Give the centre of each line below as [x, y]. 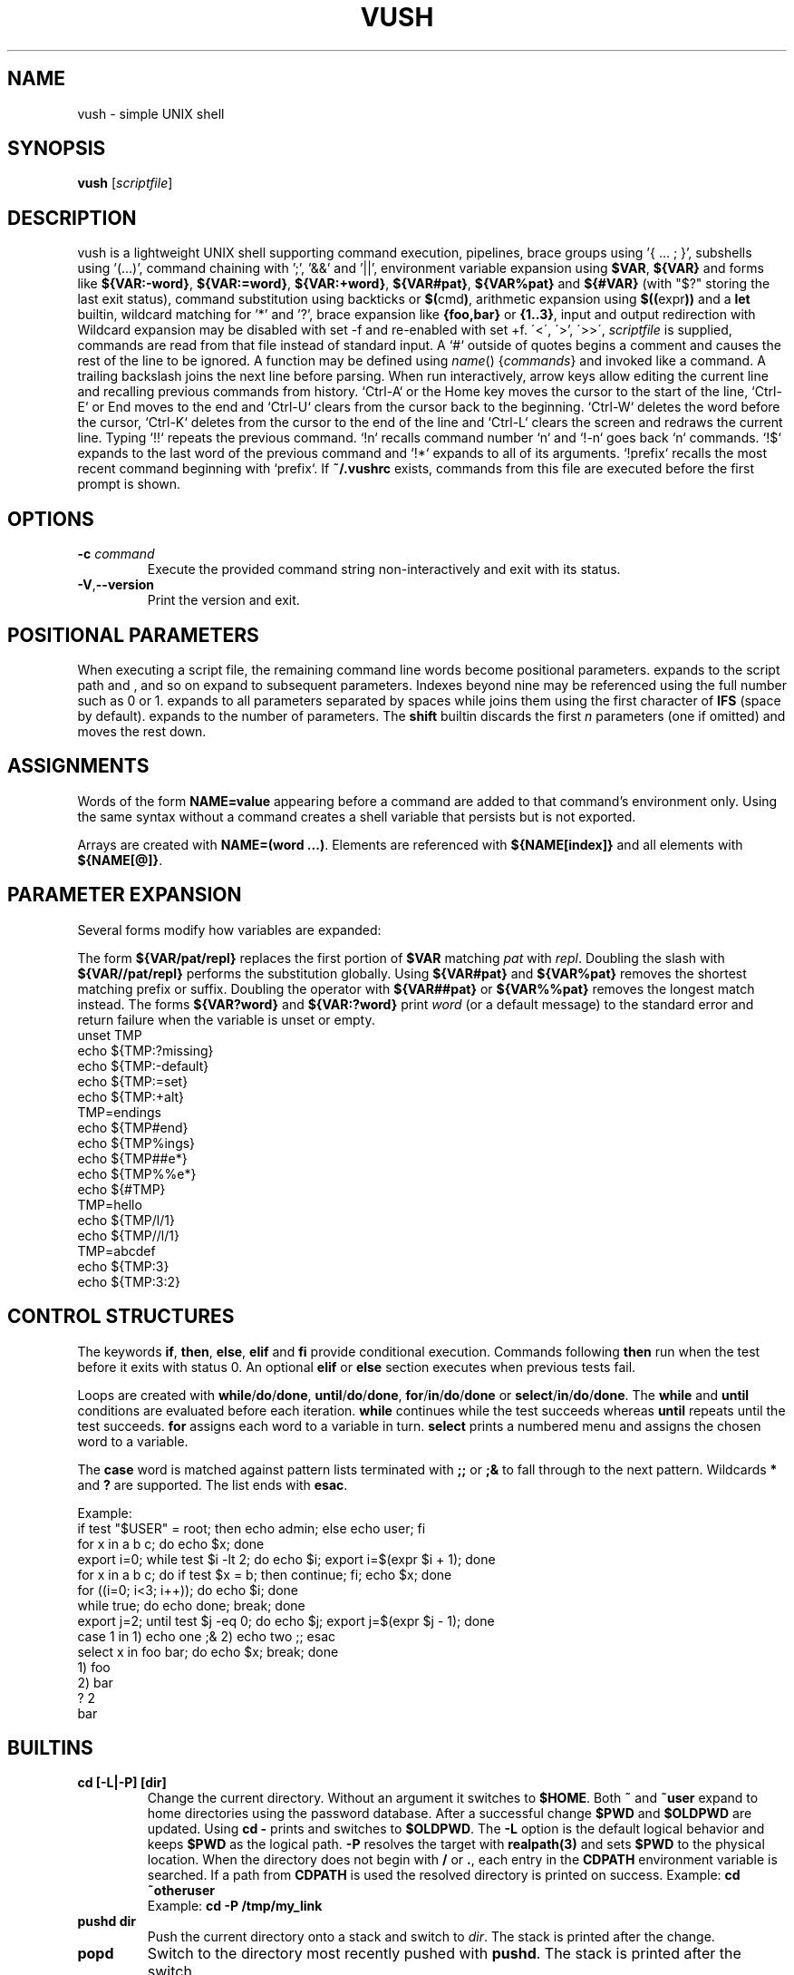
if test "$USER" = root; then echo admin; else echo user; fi [252, 1528]
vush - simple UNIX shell [151, 113]
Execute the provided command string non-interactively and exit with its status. [384, 569]
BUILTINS [50, 1747]
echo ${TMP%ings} [136, 1143]
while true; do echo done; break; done [191, 1605]
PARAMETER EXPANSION [125, 895]
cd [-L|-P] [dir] [122, 1783]
